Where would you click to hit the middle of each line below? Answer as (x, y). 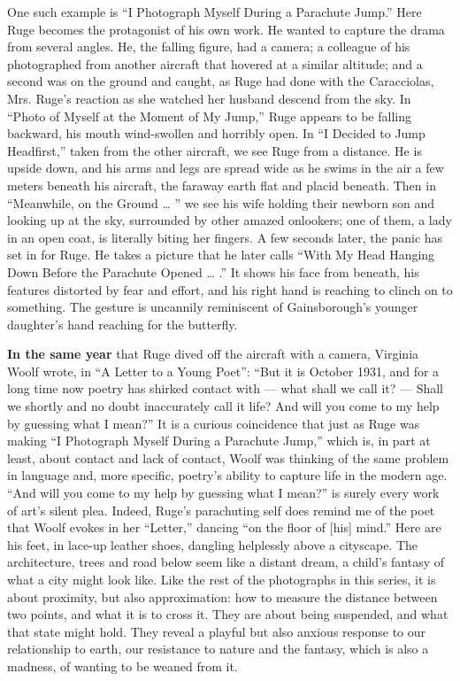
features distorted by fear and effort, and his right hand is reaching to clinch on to (230, 289)
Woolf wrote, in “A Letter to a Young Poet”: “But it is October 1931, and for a (223, 371)
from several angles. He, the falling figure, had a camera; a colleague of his (209, 46)
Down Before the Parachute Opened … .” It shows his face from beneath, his (213, 271)
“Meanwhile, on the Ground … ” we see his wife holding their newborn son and (221, 202)
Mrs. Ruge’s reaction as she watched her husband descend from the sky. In (209, 98)
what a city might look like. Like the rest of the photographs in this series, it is (222, 579)
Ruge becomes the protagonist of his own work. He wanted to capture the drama (226, 29)
